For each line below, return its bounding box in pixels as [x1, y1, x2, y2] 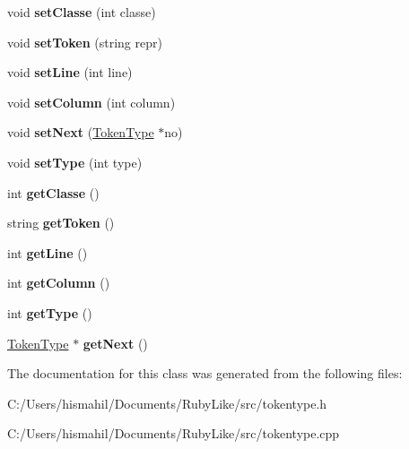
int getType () [7, 303, 92, 322]
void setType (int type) [7, 152, 143, 171]
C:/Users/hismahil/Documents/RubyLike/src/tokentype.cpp [7, 424, 340, 443]
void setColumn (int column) [7, 92, 176, 111]
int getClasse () [7, 183, 100, 202]
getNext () [83, 333, 148, 352]
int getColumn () [7, 273, 110, 292]
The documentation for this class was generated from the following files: [7, 364, 403, 383]
